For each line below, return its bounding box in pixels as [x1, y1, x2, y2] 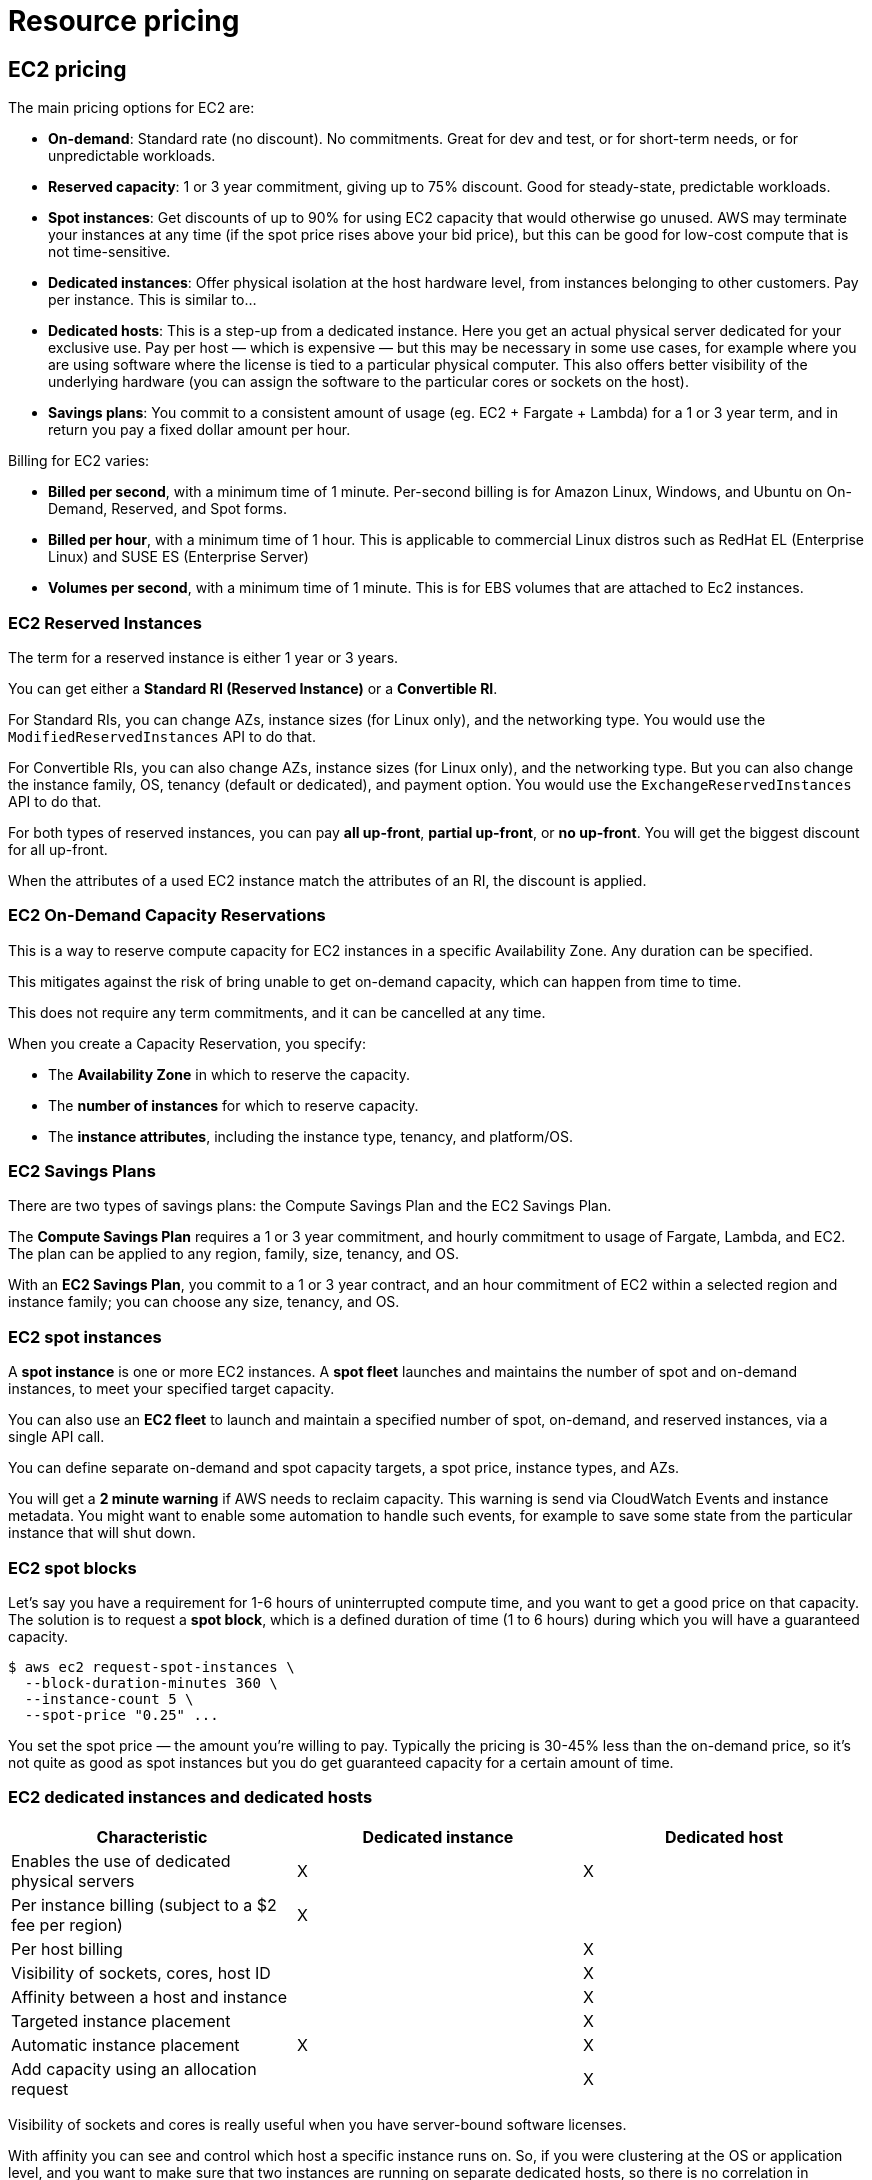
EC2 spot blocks [8, 1557, 137, 1578]
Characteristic [96, 1826, 208, 1847]
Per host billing [11, 1938, 123, 1959]
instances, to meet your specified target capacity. [8, 1380, 335, 1398]
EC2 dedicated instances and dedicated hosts [8, 1787, 373, 1808]
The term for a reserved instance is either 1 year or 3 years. [8, 648, 399, 666]
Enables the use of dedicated [11, 1850, 231, 1871]
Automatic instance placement [11, 2034, 240, 2055]
